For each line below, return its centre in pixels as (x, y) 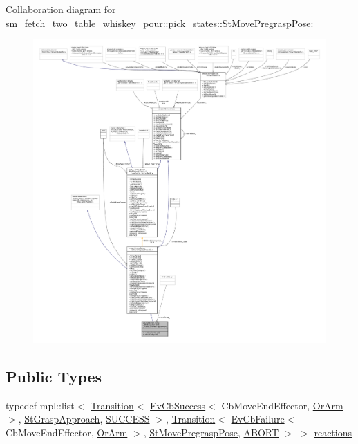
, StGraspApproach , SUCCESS (84, 419)
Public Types (54, 376)
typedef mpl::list (40, 405)
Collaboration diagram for (61, 9)
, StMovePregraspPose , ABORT (211, 432)
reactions (333, 432)
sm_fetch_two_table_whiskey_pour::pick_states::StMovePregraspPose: (160, 22)
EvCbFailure (258, 419)
